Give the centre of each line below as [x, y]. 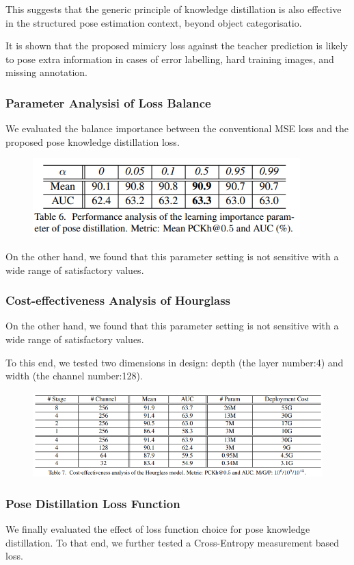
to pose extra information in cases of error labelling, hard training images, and [170, 59]
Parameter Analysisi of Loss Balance [108, 102]
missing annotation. [46, 72]
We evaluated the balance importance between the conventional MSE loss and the [177, 128]
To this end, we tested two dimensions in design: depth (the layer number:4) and [175, 362]
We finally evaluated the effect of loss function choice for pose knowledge [158, 529]
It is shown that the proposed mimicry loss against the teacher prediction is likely [177, 46]
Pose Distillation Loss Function [93, 503]
